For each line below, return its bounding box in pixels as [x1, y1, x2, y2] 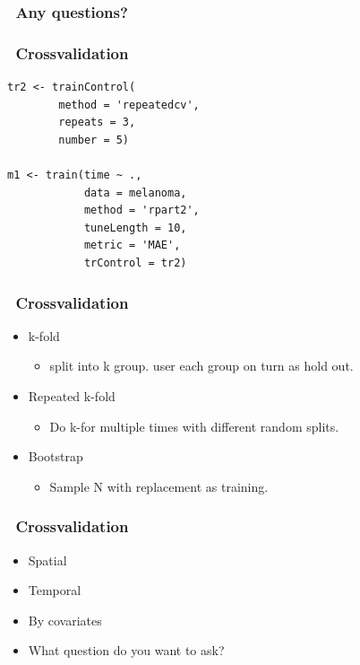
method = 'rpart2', [83, 204, 200, 217]
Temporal [28, 581, 81, 599]
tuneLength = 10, [83, 221, 187, 234]
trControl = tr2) [83, 257, 187, 269]
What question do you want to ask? [28, 641, 225, 660]
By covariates [28, 610, 102, 629]
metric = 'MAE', [83, 239, 181, 252]
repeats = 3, [58, 116, 136, 129]
